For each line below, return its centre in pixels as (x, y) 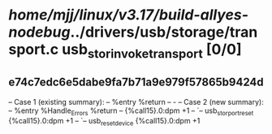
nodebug (39, 32)
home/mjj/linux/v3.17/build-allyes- (129, 15)
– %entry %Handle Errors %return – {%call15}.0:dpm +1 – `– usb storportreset (131, 111)
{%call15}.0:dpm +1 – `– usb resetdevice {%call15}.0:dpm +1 (104, 122)
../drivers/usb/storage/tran (164, 32)
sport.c (34, 50)
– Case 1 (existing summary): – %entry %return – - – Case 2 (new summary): (136, 102)
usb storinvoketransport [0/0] (152, 51)
